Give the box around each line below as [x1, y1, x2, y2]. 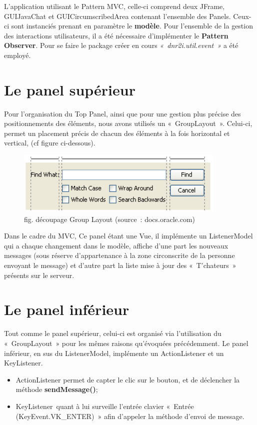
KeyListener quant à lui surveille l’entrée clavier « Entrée [15, 400, 194, 411]
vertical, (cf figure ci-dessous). [4, 137, 95, 148]
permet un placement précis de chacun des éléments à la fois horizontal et [4, 127, 230, 138]
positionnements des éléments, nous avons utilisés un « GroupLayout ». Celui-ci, [4, 118, 252, 128]
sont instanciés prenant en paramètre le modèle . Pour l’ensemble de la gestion [11, 20, 253, 31]
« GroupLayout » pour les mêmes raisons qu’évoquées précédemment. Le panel [4, 337, 248, 348]
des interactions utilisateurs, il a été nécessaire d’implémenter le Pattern [4, 30, 228, 40]
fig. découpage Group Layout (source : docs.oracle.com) [24, 213, 195, 224]
